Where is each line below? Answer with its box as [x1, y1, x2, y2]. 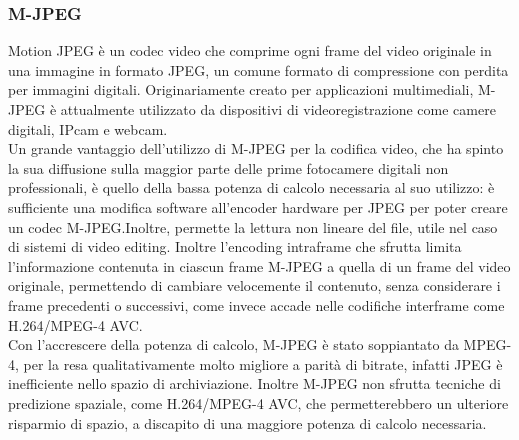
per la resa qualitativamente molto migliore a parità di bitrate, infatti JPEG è [23, 353, 503, 374]
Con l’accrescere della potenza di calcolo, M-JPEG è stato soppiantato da [8, 334, 459, 355]
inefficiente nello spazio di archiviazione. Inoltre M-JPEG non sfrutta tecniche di [8, 373, 501, 394]
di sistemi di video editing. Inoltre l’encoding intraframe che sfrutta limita [8, 236, 462, 257]
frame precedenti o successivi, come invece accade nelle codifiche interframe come [8, 294, 505, 315]
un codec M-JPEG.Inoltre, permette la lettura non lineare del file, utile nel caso [8, 216, 498, 237]
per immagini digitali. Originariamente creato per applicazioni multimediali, [8, 79, 474, 100]
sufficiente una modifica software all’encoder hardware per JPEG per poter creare [8, 196, 508, 217]
